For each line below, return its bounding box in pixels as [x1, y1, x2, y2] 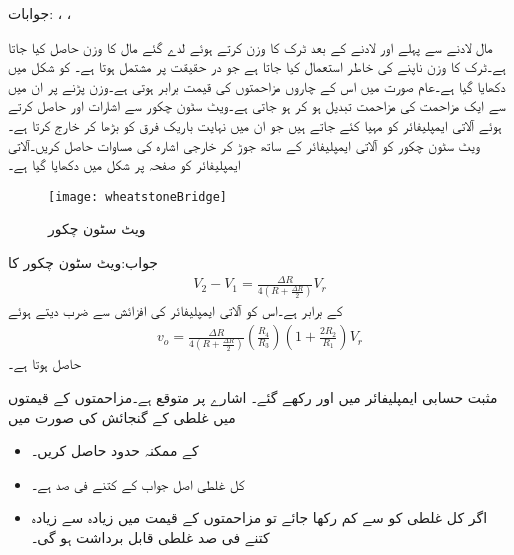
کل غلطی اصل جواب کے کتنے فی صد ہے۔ [31, 473, 245, 494]
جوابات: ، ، [8, 3, 72, 23]
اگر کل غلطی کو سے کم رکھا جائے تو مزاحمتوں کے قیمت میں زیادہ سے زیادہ [31, 507, 488, 528]
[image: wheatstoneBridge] [48, 189, 227, 204]
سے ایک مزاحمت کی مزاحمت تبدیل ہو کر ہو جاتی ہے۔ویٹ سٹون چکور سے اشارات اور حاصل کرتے [8, 95, 506, 116]
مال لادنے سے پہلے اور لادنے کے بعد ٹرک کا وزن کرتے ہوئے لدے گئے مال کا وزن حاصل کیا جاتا [8, 36, 493, 57]
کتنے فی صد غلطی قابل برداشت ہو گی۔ [31, 526, 270, 547]
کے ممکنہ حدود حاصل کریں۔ [31, 440, 199, 461]
